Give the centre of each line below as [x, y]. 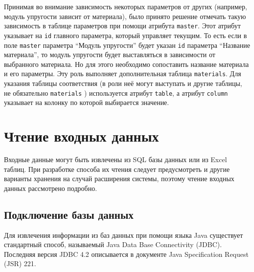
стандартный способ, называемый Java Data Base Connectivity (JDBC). [113, 244]
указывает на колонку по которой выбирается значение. [87, 102]
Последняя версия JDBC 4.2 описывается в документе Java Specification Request [126, 254]
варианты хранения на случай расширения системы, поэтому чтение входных [119, 178]
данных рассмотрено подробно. [51, 188]
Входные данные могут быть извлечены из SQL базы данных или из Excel [115, 159]
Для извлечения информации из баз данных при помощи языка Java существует [124, 235]
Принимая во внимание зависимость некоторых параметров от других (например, [126, 6]
